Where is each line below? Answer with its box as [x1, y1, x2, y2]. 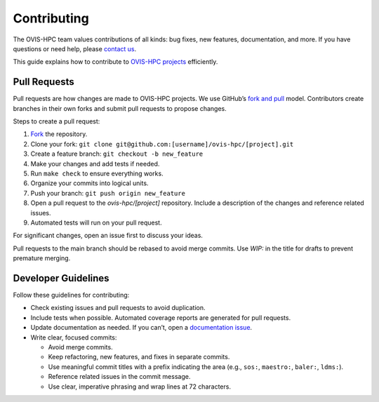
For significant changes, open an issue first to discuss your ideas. [13, 232, 204, 240]
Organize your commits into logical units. [30, 179, 149, 187]
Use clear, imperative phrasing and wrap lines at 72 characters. [48, 382, 232, 391]
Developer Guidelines [13, 272, 109, 284]
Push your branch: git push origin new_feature [30, 189, 186, 197]
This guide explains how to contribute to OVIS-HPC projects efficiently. [13, 58, 218, 66]
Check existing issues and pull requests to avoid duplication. [30, 304, 206, 312]
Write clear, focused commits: [30, 333, 117, 342]
